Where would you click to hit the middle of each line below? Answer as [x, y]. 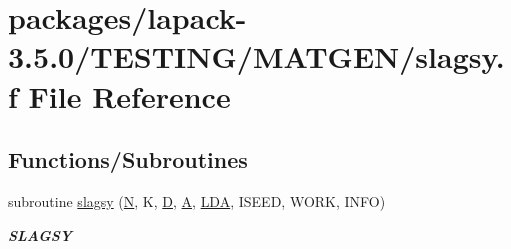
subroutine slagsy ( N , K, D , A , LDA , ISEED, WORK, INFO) [197, 200]
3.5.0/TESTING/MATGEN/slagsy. [256, 56]
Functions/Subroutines [128, 159]
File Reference [129, 95]
